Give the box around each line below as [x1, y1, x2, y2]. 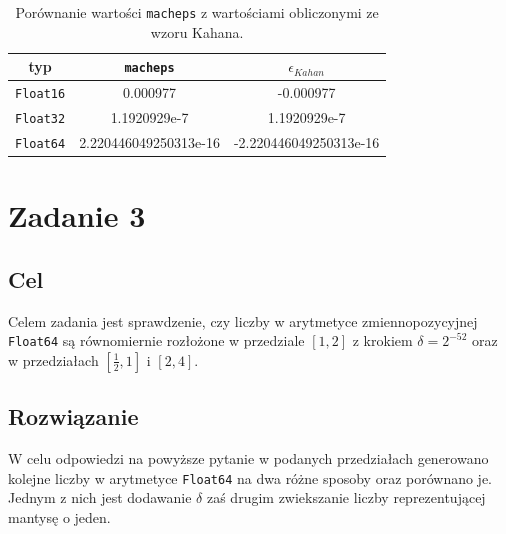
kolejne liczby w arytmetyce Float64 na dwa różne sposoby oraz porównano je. [8, 467, 493, 488]
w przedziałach [8, 349, 99, 370]
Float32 [15, 112, 66, 127]
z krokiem [352, 330, 413, 351]
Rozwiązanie [8, 401, 139, 432]
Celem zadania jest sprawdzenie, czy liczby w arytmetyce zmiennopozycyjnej [8, 310, 478, 331]
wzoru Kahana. [150, 21, 244, 42]
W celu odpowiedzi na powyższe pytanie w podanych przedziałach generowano [8, 448, 489, 469]
